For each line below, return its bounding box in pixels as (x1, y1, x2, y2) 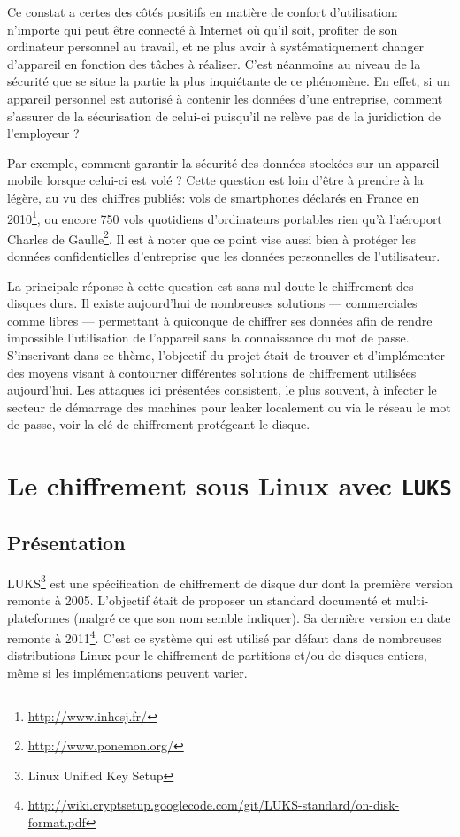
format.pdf (27, 812, 86, 831)
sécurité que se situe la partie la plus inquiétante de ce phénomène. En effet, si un (7, 72, 450, 90)
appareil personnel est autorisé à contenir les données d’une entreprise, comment (7, 88, 443, 107)
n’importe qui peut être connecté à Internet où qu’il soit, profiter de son (7, 19, 398, 38)
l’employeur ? (7, 124, 80, 142)
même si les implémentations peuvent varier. (7, 663, 248, 681)
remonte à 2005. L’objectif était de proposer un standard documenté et (7, 590, 392, 609)
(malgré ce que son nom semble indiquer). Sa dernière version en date (73, 608, 451, 626)
